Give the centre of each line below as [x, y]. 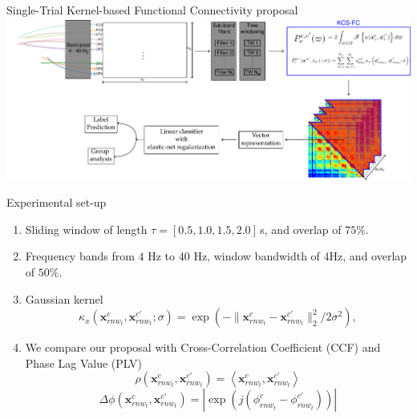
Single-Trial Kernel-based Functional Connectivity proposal [152, 10]
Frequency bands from [80, 256]
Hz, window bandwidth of [257, 256]
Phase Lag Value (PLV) [83, 363]
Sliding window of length [86, 229]
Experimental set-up [57, 202]
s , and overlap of [301, 229]
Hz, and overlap [368, 256]
